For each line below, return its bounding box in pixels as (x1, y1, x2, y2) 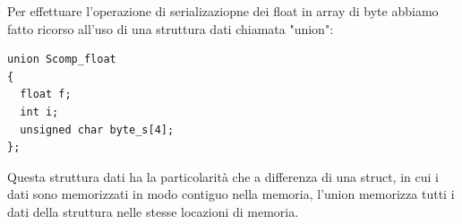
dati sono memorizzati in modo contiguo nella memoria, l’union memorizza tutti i (7, 185, 455, 203)
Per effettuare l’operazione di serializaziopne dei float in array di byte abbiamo (7, 2, 439, 20)
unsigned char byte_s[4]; (20, 123, 175, 136)
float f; (20, 88, 72, 101)
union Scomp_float (7, 53, 116, 66)
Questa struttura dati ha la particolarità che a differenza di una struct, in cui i (7, 167, 439, 185)
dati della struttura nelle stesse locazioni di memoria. (7, 202, 299, 220)
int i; (20, 105, 59, 118)
